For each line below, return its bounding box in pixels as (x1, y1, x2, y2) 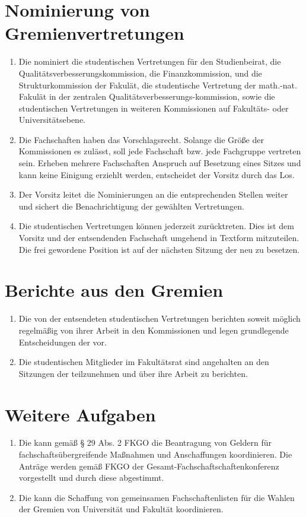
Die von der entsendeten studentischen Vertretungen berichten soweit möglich (18, 312, 301, 325)
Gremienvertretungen (5, 21, 184, 45)
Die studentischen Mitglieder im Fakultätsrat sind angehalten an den (18, 356, 269, 368)
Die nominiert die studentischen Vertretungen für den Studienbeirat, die (18, 55, 281, 68)
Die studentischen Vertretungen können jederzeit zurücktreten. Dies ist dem (18, 220, 294, 232)
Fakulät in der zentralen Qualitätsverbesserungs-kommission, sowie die (18, 90, 275, 103)
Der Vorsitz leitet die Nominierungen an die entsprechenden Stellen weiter (18, 188, 288, 201)
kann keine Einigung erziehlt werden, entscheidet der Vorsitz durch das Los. (18, 168, 295, 180)
